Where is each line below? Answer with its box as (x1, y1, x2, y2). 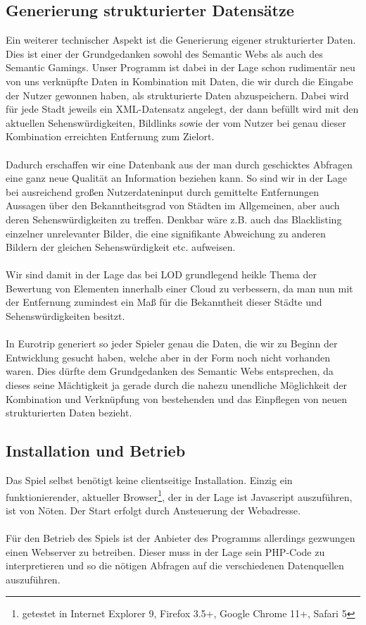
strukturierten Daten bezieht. (6, 405, 132, 420)
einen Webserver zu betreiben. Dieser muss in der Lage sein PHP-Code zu (6, 544, 325, 559)
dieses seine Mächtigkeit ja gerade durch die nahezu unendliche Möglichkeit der (6, 378, 347, 392)
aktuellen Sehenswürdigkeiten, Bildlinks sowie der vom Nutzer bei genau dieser (6, 115, 346, 130)
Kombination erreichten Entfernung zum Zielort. (6, 129, 215, 144)
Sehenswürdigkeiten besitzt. (6, 309, 125, 323)
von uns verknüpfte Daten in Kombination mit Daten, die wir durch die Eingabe (6, 73, 353, 88)
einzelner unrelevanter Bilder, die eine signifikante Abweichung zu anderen (6, 225, 326, 240)
